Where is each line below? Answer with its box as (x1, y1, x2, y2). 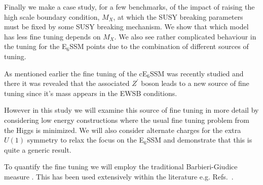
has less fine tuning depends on (4, 31, 101, 41)
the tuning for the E (4, 41, 67, 52)
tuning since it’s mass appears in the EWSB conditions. (4, 87, 177, 98)
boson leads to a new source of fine (141, 78, 249, 88)
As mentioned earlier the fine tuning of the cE (4, 68, 147, 78)
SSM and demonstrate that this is (146, 134, 252, 145)
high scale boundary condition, (4, 11, 100, 22)
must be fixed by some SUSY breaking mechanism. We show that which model (4, 21, 249, 32)
